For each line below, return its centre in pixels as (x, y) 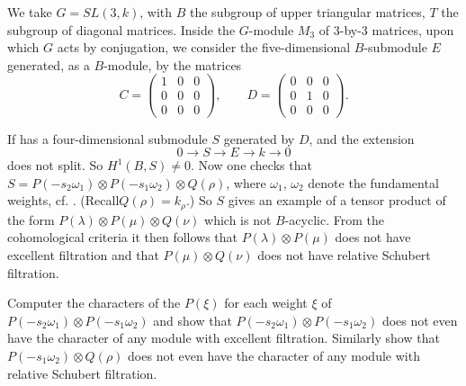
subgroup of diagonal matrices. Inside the (121, 29)
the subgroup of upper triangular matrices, (308, 12)
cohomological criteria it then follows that (123, 237)
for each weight (266, 303)
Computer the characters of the (94, 303)
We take (30, 12)
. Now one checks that (251, 165)
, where (246, 182)
